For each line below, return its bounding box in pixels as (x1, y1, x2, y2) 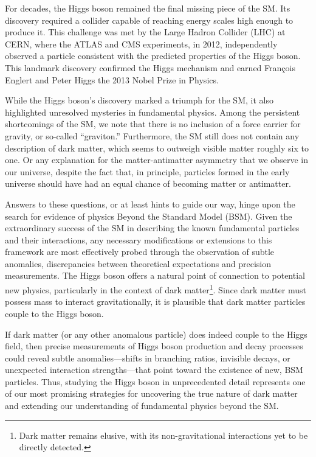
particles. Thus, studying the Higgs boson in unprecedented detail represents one (5, 375, 306, 388)
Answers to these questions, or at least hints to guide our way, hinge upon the (5, 197, 295, 210)
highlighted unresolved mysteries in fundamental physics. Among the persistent (5, 105, 300, 118)
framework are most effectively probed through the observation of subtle (5, 245, 275, 258)
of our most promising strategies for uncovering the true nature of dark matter (5, 387, 298, 400)
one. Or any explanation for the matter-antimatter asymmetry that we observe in (5, 153, 308, 166)
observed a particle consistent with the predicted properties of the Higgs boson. (5, 49, 301, 62)
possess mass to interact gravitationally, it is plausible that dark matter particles (5, 295, 306, 308)
